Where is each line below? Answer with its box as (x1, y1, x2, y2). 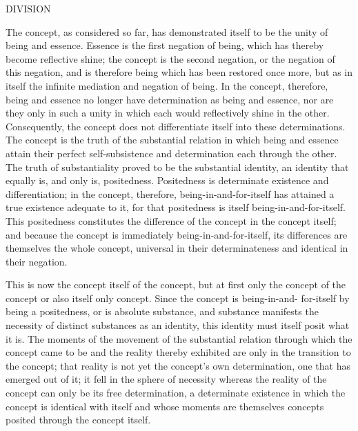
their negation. (6, 254, 68, 268)
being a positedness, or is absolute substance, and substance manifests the (6, 304, 319, 319)
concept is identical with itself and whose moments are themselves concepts (6, 399, 324, 413)
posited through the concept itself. (6, 412, 151, 427)
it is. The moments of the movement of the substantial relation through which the (6, 331, 352, 345)
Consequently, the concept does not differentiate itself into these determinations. (6, 119, 346, 133)
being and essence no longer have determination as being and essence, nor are (6, 92, 334, 106)
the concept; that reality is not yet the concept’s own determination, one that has (6, 358, 351, 372)
